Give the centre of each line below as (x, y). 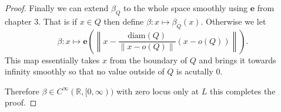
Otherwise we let (236, 21)
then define (124, 21)
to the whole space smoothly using (186, 8)
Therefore (22, 91)
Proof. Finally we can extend (57, 8)
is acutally (195, 71)
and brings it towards (237, 60)
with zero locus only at (158, 91)
